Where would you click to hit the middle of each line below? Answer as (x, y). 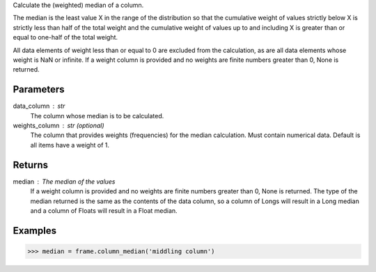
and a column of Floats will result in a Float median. (104, 210)
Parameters (39, 89)
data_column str (39, 106)
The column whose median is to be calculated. (97, 115)
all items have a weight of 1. (70, 145)
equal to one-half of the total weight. (65, 38)
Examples (35, 231)
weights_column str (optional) (58, 126)
